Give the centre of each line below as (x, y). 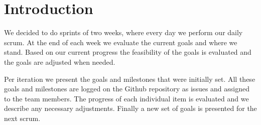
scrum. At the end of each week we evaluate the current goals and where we (121, 42)
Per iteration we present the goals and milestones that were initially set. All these (130, 79)
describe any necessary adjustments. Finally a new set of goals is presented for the (130, 108)
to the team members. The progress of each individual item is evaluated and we (126, 98)
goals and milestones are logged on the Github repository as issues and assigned (127, 89)
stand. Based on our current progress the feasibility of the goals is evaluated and (128, 52)
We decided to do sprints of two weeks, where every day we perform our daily (123, 32)
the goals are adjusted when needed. (60, 61)
